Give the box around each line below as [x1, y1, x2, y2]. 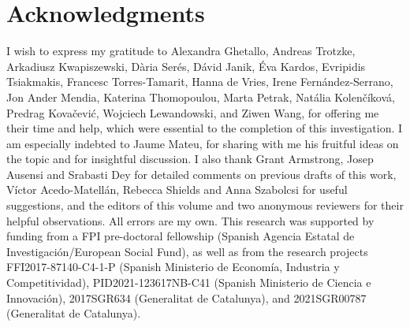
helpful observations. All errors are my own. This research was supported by [6, 212, 375, 229]
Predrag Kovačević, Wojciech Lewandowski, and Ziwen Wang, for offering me [6, 104, 379, 121]
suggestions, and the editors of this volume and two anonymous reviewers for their [6, 197, 404, 214]
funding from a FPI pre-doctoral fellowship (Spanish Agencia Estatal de [6, 228, 355, 244]
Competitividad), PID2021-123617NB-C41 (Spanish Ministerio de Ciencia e [6, 274, 371, 291]
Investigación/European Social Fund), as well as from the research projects [6, 243, 368, 259]
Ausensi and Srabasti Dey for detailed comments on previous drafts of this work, [6, 165, 397, 182]
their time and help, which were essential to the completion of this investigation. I [6, 120, 403, 136]
